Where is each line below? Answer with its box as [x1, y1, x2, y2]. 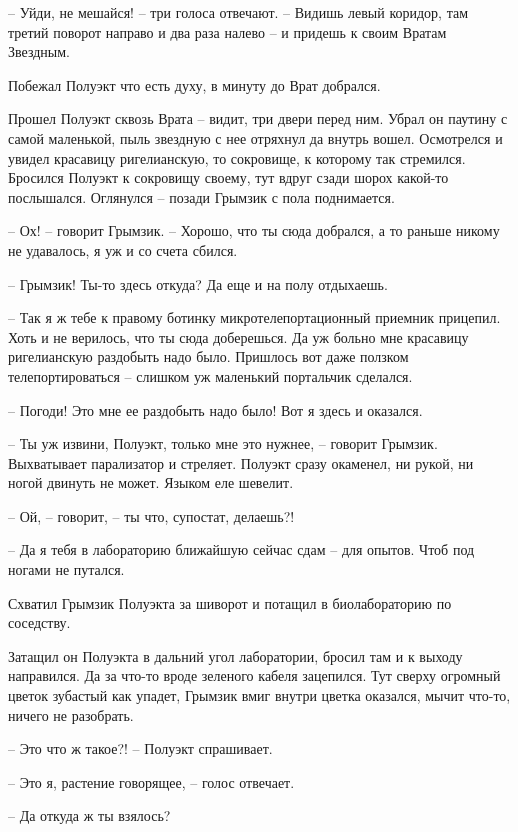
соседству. [8, 612, 71, 633]
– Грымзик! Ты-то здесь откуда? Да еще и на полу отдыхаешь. [8, 273, 388, 294]
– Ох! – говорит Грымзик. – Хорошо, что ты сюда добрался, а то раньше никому [8, 220, 500, 241]
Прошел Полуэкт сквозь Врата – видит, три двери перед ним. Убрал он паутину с [8, 108, 508, 129]
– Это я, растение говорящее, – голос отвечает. [8, 771, 295, 792]
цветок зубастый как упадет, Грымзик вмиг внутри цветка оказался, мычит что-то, [8, 685, 511, 706]
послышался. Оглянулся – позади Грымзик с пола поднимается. [8, 186, 395, 207]
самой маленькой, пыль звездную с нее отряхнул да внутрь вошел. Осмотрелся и [8, 127, 503, 148]
